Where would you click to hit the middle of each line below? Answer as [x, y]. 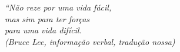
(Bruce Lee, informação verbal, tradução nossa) [90, 41]
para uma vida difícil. [43, 30]
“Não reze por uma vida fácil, [58, 7]
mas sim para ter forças [47, 18]
